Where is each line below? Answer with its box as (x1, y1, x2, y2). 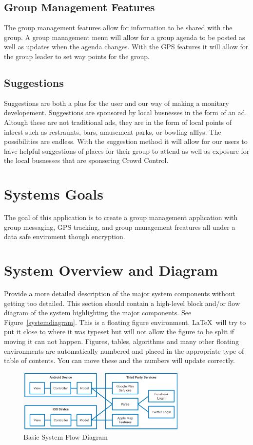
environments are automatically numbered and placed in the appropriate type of (4, 345, 244, 356)
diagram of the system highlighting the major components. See (4, 307, 192, 318)
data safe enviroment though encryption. (4, 231, 125, 242)
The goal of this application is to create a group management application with (4, 212, 238, 222)
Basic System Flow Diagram (23, 432, 108, 442)
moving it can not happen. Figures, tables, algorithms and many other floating (4, 336, 239, 346)
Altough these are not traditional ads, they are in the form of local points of (4, 117, 232, 127)
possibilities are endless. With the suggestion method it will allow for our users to (4, 136, 248, 146)
